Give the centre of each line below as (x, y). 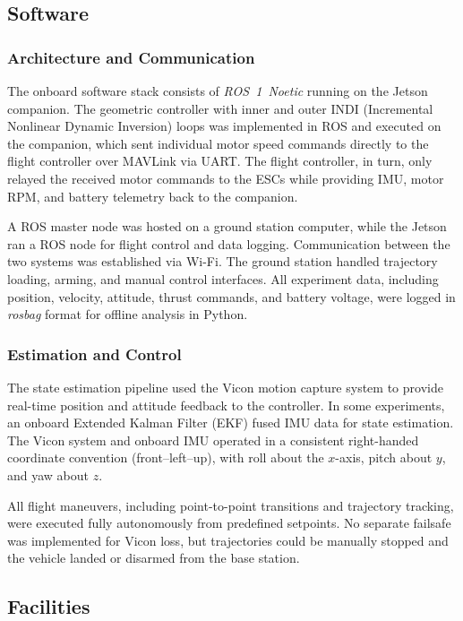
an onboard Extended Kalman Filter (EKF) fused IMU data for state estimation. (231, 423)
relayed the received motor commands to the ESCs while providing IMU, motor (226, 178)
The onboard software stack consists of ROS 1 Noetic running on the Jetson (218, 91)
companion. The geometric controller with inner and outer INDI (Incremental (220, 108)
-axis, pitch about (384, 457)
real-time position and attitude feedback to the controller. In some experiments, (226, 405)
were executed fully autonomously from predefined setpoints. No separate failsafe (229, 523)
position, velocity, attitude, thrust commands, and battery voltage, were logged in (231, 296)
